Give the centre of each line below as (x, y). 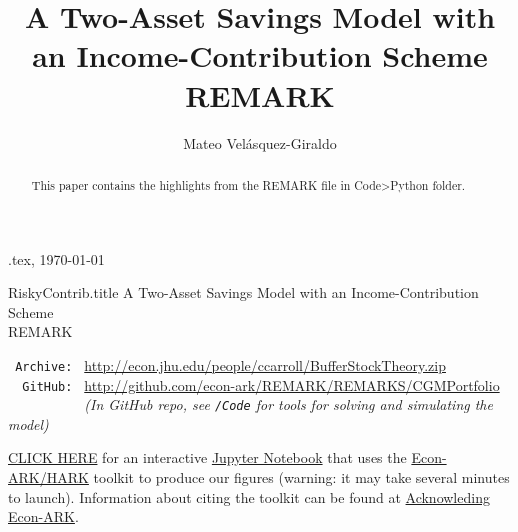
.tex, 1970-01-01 (56, 258)
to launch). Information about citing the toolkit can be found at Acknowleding (249, 496)
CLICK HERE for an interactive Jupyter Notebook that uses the (207, 457)
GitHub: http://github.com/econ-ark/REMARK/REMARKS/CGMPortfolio (261, 384)
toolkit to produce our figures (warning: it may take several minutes (301, 477)
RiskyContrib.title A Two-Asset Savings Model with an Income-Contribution (243, 292)
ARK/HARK (48, 477)
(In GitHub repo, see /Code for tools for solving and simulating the (288, 404)
